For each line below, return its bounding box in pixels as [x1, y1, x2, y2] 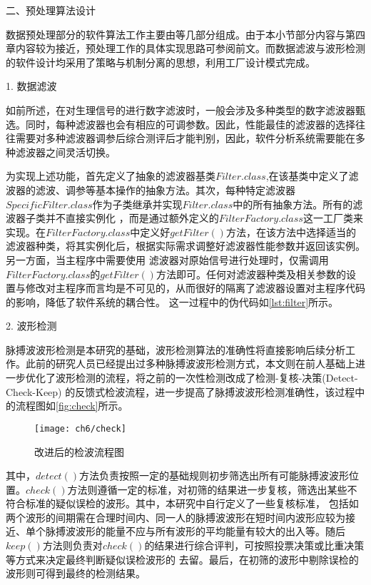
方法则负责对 [42, 538, 103, 553]
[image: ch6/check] [34, 423, 126, 434]
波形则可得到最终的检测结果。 [6, 566, 146, 581]
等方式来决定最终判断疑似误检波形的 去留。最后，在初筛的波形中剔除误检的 [6, 551, 359, 566]
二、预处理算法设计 [6, 3, 96, 17]
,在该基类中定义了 [265, 168, 349, 183]
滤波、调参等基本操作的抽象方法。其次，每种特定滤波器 [35, 182, 295, 197]
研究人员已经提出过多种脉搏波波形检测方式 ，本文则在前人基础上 [55, 356, 355, 371]
